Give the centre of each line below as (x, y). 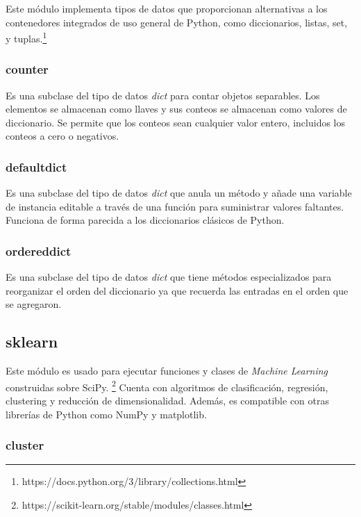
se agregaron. (34, 304)
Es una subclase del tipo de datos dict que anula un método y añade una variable (179, 193)
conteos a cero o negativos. (62, 136)
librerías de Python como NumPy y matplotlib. (106, 414)
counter (27, 69)
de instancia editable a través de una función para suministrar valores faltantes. (175, 206)
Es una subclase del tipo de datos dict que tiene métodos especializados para (169, 277)
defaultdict (36, 166)
